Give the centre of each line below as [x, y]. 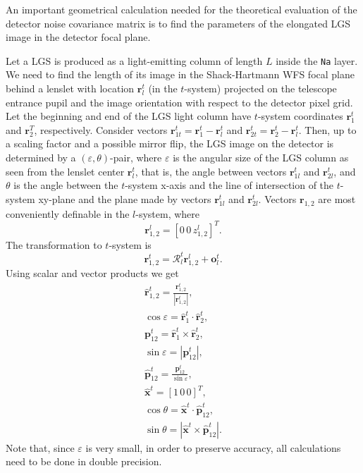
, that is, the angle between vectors [211, 171]
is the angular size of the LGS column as [261, 157]
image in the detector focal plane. [78, 37]
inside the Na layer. [317, 60]
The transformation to [54, 244]
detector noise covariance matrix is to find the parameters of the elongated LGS [178, 23]
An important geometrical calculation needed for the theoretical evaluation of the [181, 9]
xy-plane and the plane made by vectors [125, 198]
